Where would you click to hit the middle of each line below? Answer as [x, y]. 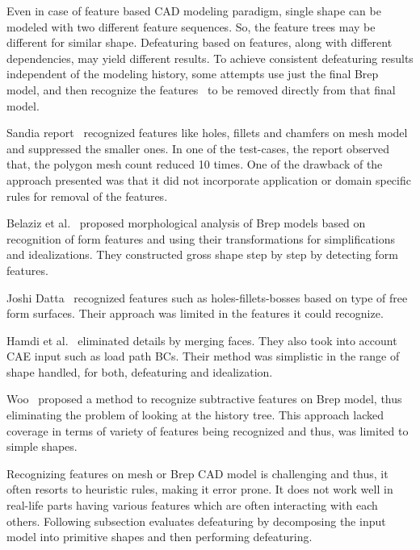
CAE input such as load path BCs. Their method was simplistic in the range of [203, 356]
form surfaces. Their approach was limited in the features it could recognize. [195, 313]
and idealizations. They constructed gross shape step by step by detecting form [202, 254]
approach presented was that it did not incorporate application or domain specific [209, 179]
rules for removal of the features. [87, 196]
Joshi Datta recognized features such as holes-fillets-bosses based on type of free [207, 297]
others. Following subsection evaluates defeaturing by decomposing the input [196, 521]
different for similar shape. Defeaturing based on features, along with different [199, 42]
